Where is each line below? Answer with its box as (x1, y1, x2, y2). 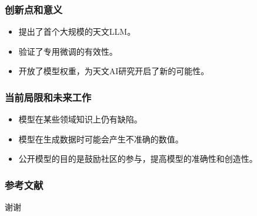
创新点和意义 (5, 2, 63, 16)
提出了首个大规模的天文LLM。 (18, 25, 136, 38)
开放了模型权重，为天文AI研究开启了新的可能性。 (18, 65, 209, 77)
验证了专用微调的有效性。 (18, 45, 118, 57)
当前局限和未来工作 (5, 89, 92, 104)
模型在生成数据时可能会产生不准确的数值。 (18, 132, 183, 145)
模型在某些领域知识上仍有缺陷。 (18, 113, 142, 125)
